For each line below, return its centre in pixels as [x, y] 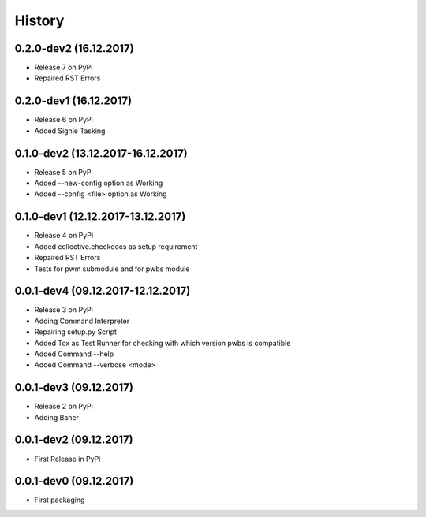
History [39, 20]
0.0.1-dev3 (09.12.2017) [74, 387]
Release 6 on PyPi [64, 120]
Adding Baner [56, 417]
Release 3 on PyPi [64, 310]
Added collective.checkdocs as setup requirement [116, 246]
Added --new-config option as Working [99, 183]
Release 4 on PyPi [64, 236]
